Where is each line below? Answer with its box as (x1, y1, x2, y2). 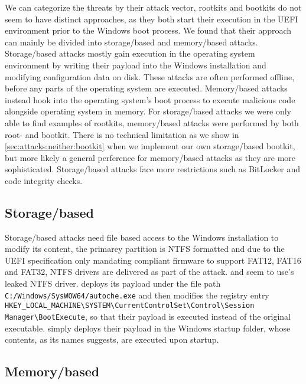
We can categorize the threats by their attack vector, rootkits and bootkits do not (5, 1, 302, 13)
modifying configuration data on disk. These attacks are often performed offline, (5, 70, 295, 83)
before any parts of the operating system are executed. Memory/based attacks (5, 82, 288, 94)
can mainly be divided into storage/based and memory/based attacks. (5, 35, 258, 48)
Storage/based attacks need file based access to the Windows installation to (5, 231, 279, 243)
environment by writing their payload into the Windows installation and (5, 58, 266, 71)
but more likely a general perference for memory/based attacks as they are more (5, 151, 296, 163)
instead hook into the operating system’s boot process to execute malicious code (5, 93, 295, 106)
